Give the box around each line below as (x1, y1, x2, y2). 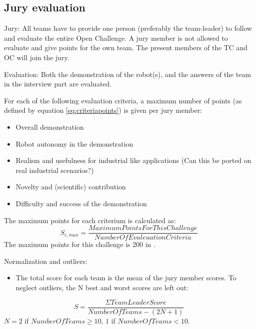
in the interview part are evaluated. (4, 79, 112, 89)
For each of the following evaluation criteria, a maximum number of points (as (4, 95, 242, 105)
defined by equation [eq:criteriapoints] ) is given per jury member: (4, 105, 202, 115)
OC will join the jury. (4, 52, 69, 62)
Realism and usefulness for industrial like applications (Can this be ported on (15, 155, 252, 165)
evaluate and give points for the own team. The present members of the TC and (4, 42, 248, 53)
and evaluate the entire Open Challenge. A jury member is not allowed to (4, 32, 228, 43)
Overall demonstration (15, 121, 84, 132)
